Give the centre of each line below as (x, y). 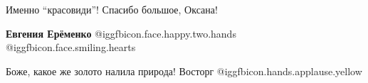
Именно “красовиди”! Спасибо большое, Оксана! (112, 9)
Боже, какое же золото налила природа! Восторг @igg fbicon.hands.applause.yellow (184, 71)
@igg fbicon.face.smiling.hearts (71, 47)
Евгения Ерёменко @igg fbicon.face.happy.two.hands (121, 33)
